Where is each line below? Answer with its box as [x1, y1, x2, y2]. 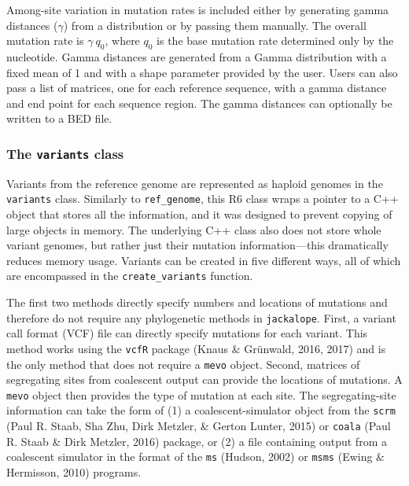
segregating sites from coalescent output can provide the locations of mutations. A [6, 371, 403, 388]
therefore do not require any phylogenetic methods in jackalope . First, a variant [6, 309, 396, 326]
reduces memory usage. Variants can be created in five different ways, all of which [6, 252, 401, 268]
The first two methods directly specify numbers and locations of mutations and [6, 294, 388, 311]
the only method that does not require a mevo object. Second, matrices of [6, 355, 360, 372]
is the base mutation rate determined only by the [157, 32, 394, 49]
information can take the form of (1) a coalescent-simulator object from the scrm [6, 402, 396, 418]
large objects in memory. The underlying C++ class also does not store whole [6, 221, 381, 237]
